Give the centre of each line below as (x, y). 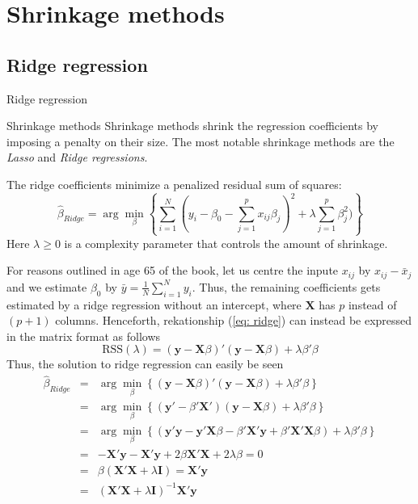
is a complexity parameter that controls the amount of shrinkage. (226, 243)
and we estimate (47, 286)
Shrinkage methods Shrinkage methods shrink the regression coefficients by (192, 126)
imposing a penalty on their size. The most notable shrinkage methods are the (201, 141)
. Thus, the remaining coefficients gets (286, 286)
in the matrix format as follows (84, 336)
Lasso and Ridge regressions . (77, 157)
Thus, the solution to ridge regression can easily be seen (145, 364)
